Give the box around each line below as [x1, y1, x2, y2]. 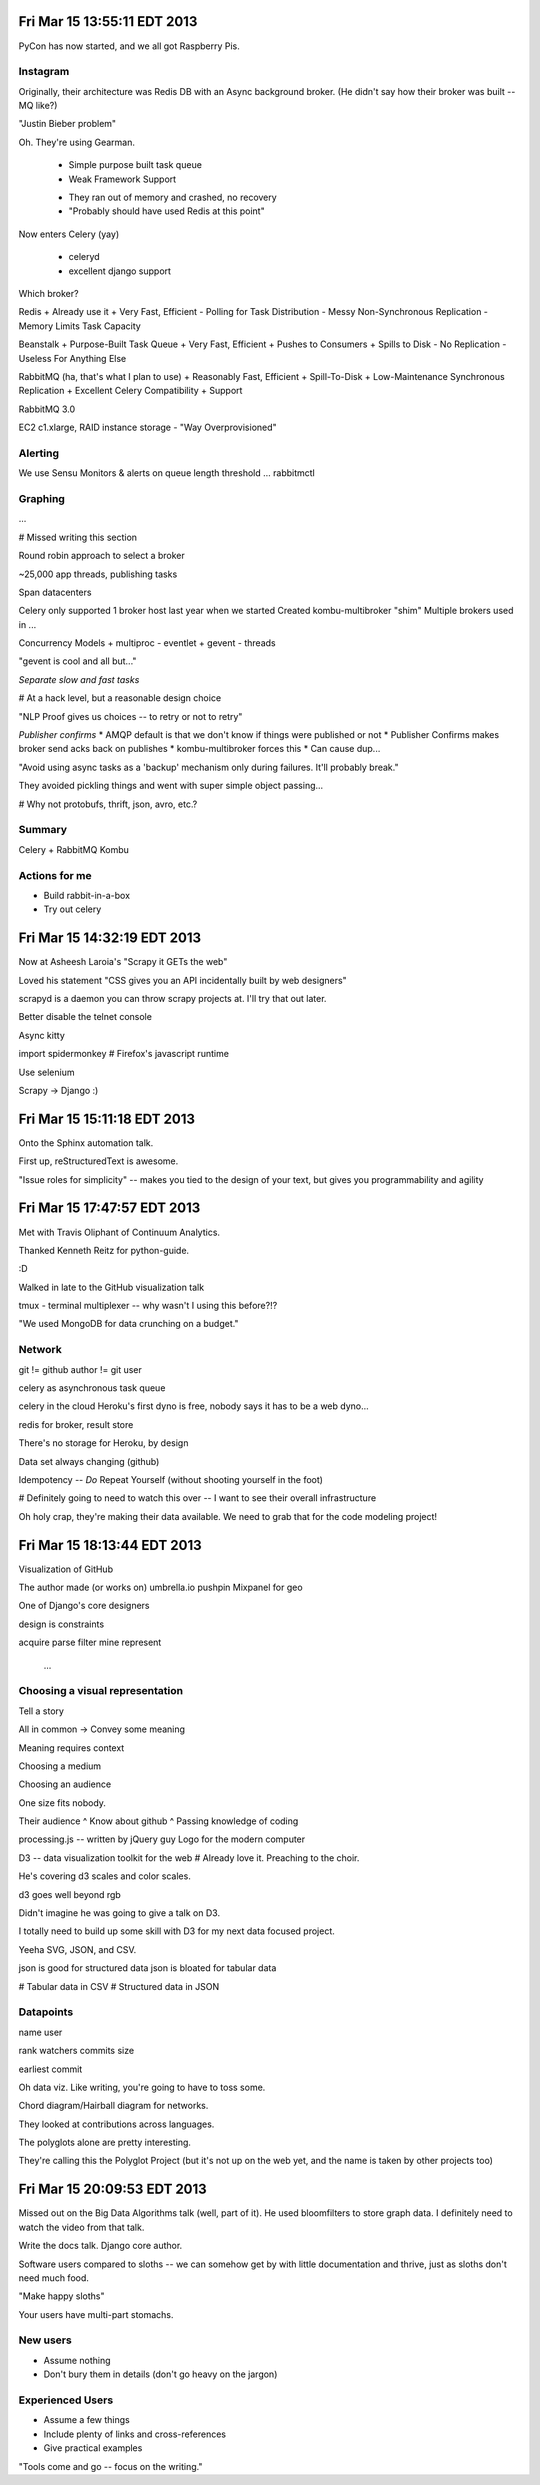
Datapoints [18, 2005, 74, 2019]
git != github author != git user [18, 1363, 142, 1375]
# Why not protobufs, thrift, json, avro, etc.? [18, 798, 198, 810]
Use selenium [18, 1066, 75, 1078]
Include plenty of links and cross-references [43, 2428, 227, 2440]
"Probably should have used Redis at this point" [68, 205, 265, 217]
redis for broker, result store [18, 1418, 134, 1430]
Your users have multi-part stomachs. [18, 2308, 174, 2320]
